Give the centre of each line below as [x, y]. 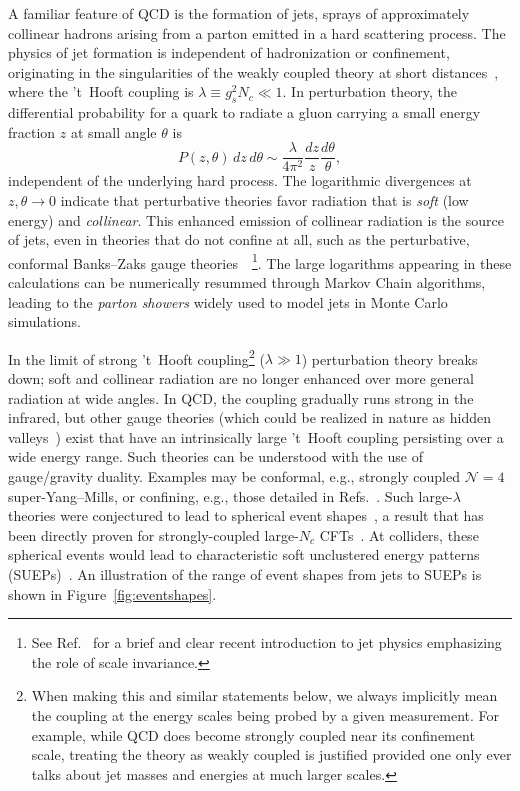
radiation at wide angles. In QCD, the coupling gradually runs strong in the [241, 397]
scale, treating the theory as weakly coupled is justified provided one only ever [271, 754]
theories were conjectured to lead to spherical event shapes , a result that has [246, 515]
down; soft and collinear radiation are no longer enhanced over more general [241, 378]
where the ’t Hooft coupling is [101, 91]
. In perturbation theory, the [369, 91]
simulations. [44, 321]
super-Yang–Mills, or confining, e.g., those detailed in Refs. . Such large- [230, 495]
